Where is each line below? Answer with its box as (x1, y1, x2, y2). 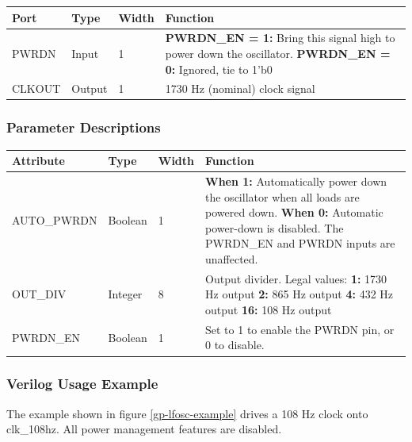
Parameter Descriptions (6, 117, 161, 137)
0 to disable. (205, 336, 265, 353)
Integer (108, 286, 143, 302)
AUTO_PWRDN (12, 212, 97, 229)
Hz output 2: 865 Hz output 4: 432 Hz (205, 286, 394, 302)
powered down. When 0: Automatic (205, 204, 383, 221)
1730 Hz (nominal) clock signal (165, 80, 315, 97)
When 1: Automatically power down (205, 173, 387, 190)
